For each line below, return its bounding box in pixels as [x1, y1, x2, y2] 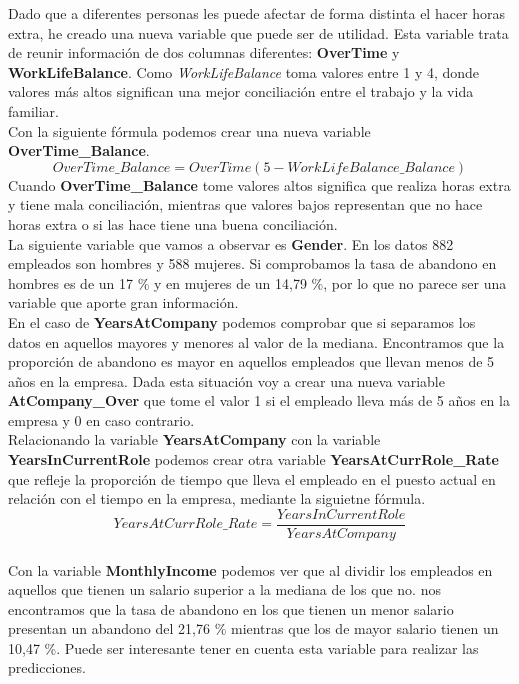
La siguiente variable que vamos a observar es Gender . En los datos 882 [8, 233, 454, 254]
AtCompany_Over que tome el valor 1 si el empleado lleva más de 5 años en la [8, 390, 510, 411]
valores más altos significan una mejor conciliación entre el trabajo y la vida [8, 81, 474, 102]
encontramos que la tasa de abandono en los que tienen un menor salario [8, 598, 454, 619]
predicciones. [8, 657, 86, 678]
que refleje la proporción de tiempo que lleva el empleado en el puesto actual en [8, 468, 496, 489]
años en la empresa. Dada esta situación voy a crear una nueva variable [8, 370, 445, 391]
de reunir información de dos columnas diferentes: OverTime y [8, 42, 400, 63]
